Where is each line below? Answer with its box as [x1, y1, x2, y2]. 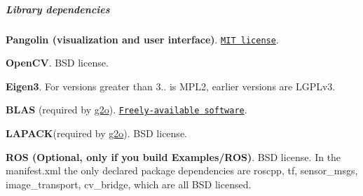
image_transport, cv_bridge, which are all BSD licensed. [6, 176, 252, 191]
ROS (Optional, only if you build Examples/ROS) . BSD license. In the [6, 149, 341, 164]
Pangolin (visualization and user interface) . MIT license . [6, 31, 279, 46]
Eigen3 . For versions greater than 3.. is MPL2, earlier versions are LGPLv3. [6, 78, 336, 93]
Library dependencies [6, 1, 110, 16]
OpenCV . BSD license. [6, 55, 109, 70]
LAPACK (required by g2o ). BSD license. [6, 126, 187, 141]
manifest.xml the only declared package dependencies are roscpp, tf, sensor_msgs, [6, 163, 358, 178]
